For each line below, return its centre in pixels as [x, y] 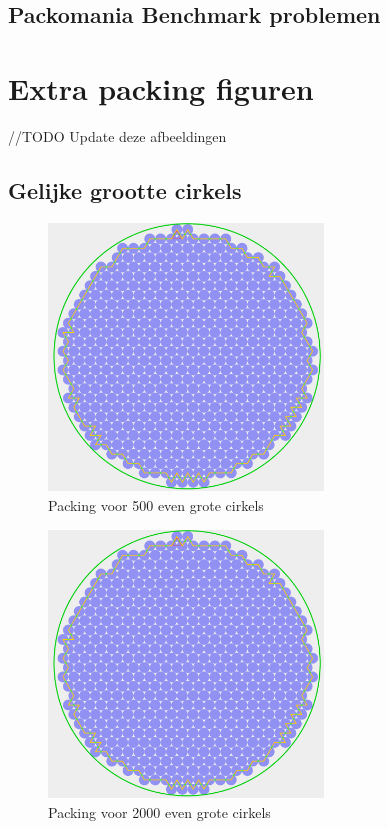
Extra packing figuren [161, 87]
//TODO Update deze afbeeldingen [117, 135]
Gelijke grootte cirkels [125, 189]
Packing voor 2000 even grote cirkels [159, 811]
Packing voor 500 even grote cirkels [156, 505]
